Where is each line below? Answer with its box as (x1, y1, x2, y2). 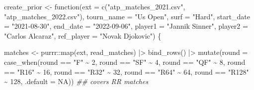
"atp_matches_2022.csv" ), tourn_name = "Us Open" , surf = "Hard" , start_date (4, 11, 250, 21)
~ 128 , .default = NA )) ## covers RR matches (4, 76, 148, 87)
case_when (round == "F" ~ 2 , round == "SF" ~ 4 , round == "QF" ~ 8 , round (4, 56, 246, 67)
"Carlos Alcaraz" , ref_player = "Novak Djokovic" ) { (4, 30, 162, 41)
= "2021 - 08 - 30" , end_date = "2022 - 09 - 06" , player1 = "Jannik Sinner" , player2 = (4, 21, 248, 31)
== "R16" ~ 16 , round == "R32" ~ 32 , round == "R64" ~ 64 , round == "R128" (4, 66, 249, 77)
